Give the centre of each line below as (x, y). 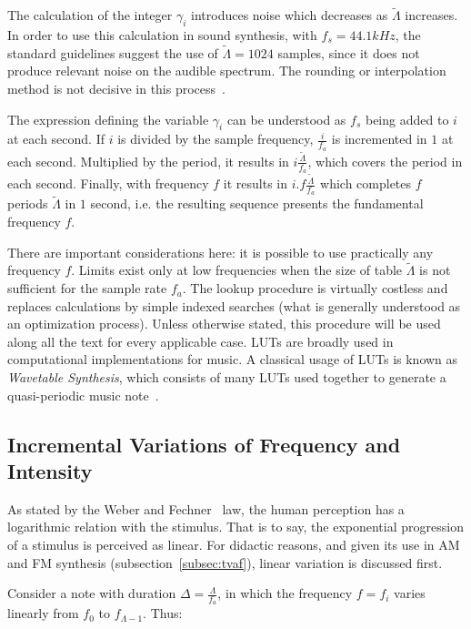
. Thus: (163, 613)
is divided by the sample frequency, (215, 139)
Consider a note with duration (92, 593)
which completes (366, 183)
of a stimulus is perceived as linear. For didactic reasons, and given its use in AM (234, 545)
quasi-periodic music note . (83, 395)
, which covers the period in (385, 161)
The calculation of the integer (90, 15)
